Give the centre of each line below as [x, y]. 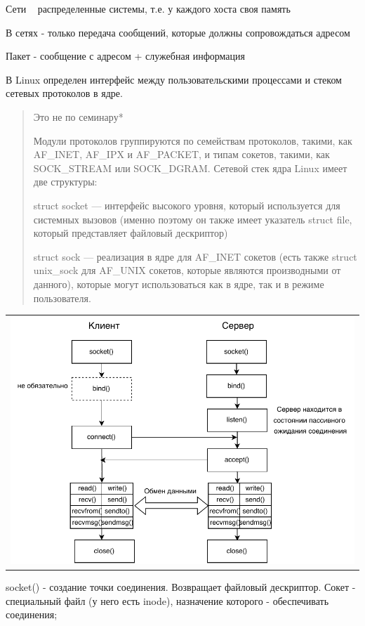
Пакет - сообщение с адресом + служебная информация [125, 56]
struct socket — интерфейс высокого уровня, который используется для [187, 205]
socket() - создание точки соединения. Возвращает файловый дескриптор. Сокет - [181, 587]
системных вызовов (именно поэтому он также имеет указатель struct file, [193, 219]
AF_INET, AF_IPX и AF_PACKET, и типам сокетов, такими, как [181, 154]
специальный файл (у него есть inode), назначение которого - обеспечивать [167, 600]
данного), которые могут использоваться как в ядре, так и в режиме [179, 283]
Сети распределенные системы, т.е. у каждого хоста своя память [148, 8]
